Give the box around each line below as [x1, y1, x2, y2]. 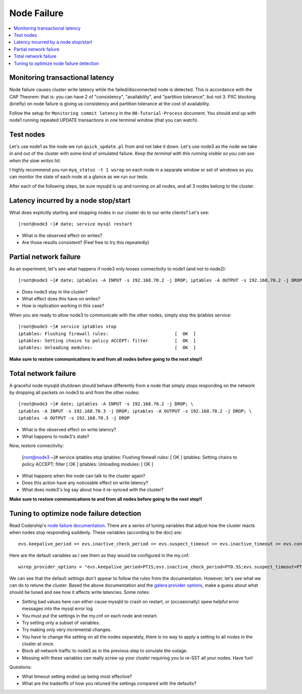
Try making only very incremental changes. [22, 627, 112, 633]
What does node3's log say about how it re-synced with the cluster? [22, 487, 164, 493]
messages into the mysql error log [22, 605, 93, 611]
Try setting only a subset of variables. [22, 620, 100, 626]
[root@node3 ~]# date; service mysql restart [18, 221, 133, 227]
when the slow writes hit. [9, 158, 61, 164]
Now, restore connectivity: [9, 443, 64, 449]
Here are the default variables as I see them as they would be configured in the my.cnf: [9, 552, 190, 558]
